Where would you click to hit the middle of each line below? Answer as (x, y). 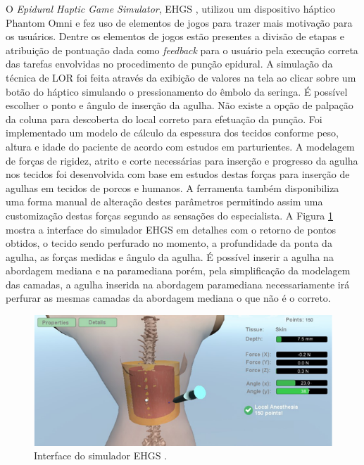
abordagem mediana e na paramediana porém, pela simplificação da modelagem (178, 270)
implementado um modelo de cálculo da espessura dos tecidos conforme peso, (172, 133)
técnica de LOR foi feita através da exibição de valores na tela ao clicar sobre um (181, 77)
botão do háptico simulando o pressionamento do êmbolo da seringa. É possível (177, 91)
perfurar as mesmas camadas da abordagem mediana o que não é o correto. (168, 298)
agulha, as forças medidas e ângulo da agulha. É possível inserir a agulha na (170, 256)
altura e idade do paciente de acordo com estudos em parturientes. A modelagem (180, 146)
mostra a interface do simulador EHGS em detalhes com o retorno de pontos (171, 229)
